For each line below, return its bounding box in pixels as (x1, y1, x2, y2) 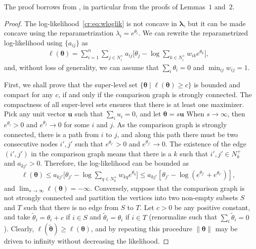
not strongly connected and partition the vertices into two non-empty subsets (4, 192, 238, 203)
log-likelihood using (4, 37, 63, 47)
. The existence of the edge (165, 139, 247, 149)
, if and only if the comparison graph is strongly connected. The (58, 89, 252, 99)
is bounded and (194, 79, 240, 90)
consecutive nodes (4, 139, 58, 149)
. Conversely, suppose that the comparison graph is (90, 182, 245, 193)
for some (64, 119, 90, 129)
